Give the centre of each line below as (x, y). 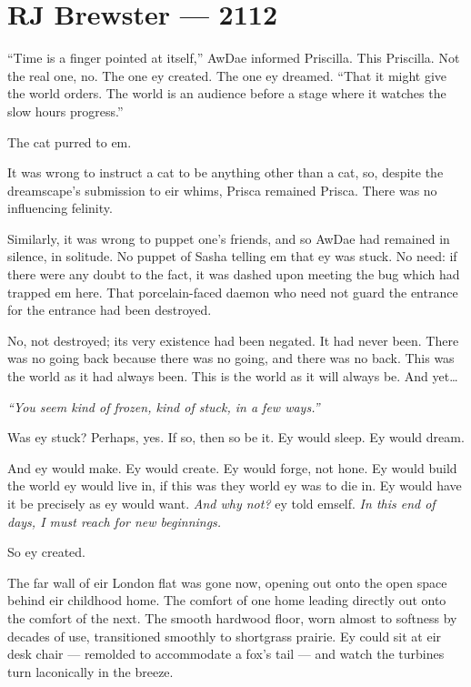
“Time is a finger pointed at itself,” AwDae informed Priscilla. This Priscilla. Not (234, 58)
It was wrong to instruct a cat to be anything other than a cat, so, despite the (225, 172)
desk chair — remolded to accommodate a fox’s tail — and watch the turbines (226, 654)
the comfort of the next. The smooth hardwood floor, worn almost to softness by (232, 617)
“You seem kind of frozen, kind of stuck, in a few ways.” (164, 406)
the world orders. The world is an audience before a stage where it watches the (227, 93)
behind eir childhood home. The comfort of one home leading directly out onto (227, 600)
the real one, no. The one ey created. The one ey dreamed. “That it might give (227, 75)
